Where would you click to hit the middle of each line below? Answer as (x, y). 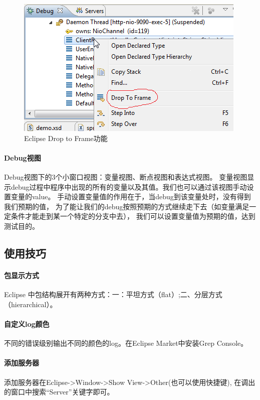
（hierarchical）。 (31, 304)
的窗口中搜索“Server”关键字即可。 (59, 392)
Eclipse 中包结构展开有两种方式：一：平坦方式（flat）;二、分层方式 (113, 294)
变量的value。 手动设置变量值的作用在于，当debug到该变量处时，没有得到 (131, 196)
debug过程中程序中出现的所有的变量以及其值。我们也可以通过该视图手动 (129, 186)
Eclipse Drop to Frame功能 (66, 138)
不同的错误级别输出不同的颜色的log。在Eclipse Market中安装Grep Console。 (126, 343)
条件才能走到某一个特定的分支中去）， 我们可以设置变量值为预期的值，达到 (133, 216)
